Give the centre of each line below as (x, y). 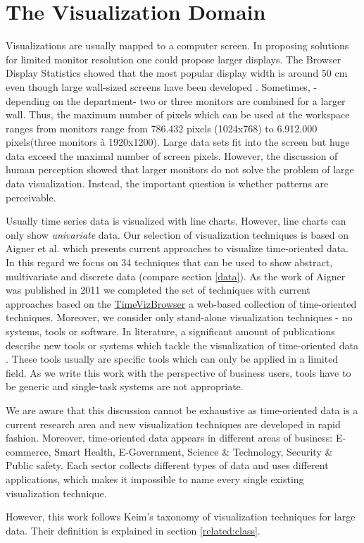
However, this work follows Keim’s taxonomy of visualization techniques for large (181, 517)
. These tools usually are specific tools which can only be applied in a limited (172, 359)
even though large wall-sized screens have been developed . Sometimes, (158, 86)
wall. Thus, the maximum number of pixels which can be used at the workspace (178, 114)
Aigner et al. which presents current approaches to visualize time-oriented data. (177, 248)
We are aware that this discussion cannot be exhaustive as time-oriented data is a (182, 410)
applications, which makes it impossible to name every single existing (155, 479)
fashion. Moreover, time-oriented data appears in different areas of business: (169, 438)
